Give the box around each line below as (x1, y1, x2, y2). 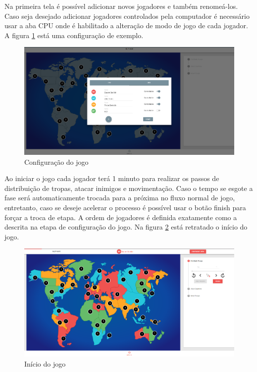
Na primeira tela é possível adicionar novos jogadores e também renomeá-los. (4, 1, 238, 11)
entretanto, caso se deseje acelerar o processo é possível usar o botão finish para (4, 202, 246, 212)
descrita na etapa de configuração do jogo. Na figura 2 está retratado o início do (4, 222, 248, 232)
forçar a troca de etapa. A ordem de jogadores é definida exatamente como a (4, 212, 237, 222)
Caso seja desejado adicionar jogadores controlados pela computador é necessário (4, 10, 250, 21)
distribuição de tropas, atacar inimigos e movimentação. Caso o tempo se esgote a (4, 183, 253, 193)
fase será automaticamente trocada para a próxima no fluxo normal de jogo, (4, 192, 235, 203)
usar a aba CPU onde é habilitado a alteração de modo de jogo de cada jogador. (4, 20, 248, 31)
